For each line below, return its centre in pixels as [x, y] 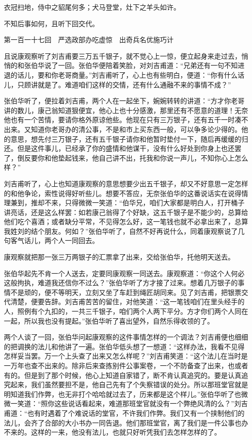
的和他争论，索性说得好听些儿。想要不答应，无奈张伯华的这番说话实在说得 [123, 193]
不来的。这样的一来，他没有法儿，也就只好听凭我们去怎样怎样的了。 [112, 432]
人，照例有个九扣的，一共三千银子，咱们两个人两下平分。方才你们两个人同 [123, 311]
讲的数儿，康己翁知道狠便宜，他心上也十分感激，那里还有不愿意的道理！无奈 [126, 110]
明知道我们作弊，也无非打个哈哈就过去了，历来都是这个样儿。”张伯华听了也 [123, 394]
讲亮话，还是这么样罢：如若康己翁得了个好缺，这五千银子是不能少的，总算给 [126, 212]
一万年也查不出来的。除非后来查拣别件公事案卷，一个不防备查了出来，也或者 [126, 365]
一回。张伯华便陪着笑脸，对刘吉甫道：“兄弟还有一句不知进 [151, 65]
